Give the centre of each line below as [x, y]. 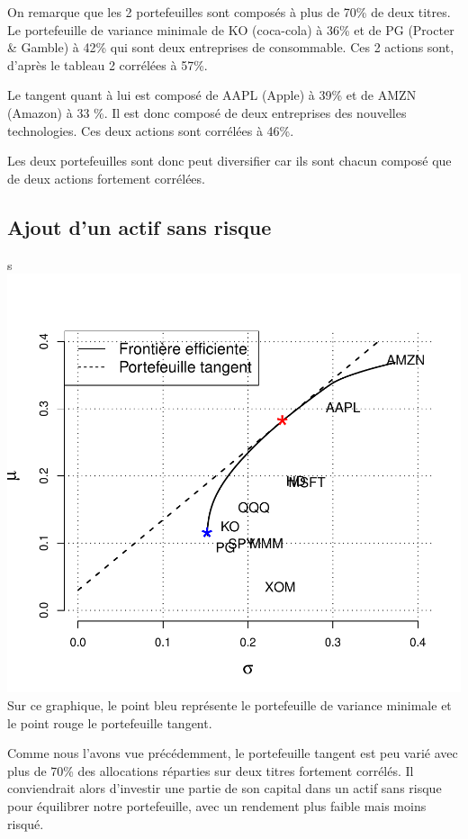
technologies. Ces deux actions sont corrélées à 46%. [151, 130]
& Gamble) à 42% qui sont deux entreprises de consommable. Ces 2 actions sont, [231, 47]
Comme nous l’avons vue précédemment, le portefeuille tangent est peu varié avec [233, 753]
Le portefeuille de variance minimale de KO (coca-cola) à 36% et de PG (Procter [231, 29]
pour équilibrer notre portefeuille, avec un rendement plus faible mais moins [217, 805]
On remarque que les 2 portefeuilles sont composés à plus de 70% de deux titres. [229, 12]
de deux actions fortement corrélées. [106, 178]
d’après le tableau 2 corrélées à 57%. [108, 64]
